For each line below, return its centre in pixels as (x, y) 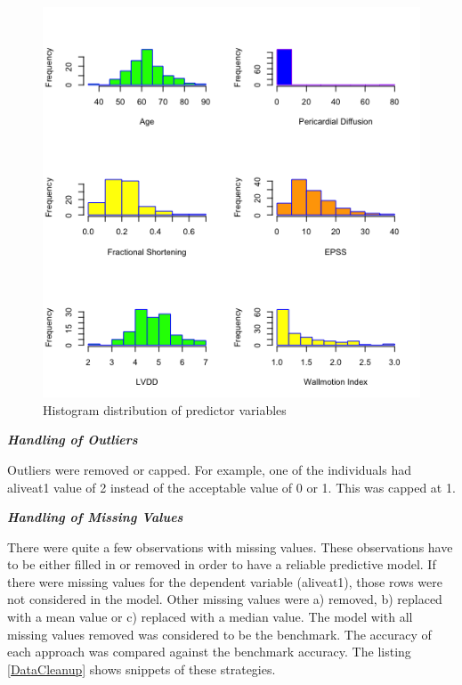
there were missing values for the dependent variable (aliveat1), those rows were (225, 581)
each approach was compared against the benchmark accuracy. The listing (209, 652)
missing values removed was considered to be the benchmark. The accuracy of (219, 634)
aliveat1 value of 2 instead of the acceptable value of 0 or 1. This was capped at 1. (231, 487)
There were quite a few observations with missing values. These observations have (230, 546)
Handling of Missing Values (95, 517)
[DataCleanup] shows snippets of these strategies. (142, 669)
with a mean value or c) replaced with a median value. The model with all (210, 617)
